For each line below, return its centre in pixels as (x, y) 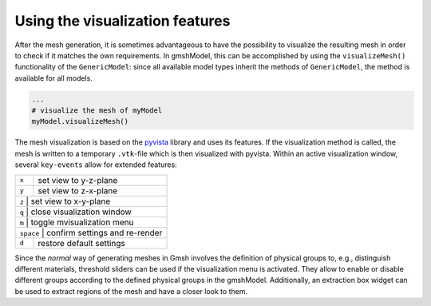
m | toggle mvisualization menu (77, 222)
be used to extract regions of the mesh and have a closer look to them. (131, 291)
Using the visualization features (123, 21)
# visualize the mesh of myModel (97, 111)
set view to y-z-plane (78, 180)
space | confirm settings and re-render (91, 232)
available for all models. (54, 78)
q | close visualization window (75, 212)
